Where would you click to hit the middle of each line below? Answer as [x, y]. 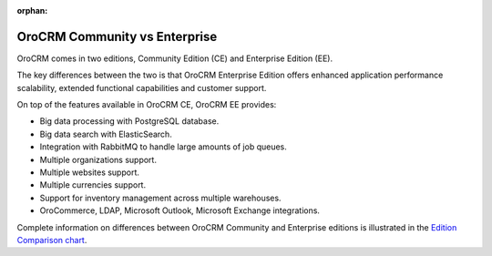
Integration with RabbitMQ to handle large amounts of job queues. [163, 147]
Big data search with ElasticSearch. [106, 134]
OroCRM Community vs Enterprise [117, 36]
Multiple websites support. [90, 172]
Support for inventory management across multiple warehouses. [160, 198]
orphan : [32, 10]
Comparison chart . [52, 240]
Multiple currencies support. [92, 185]
